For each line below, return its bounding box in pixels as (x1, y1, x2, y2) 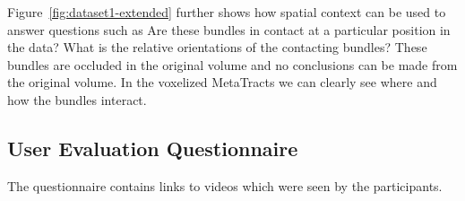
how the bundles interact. (7, 90, 147, 109)
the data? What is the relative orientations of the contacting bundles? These (7, 38, 427, 57)
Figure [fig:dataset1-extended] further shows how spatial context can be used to (7, 3, 446, 21)
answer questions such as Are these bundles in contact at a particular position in (7, 20, 451, 39)
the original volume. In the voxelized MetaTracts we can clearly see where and (7, 73, 437, 92)
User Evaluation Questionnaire (7, 134, 298, 162)
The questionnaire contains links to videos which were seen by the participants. (7, 176, 443, 195)
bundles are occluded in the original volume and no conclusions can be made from (7, 55, 458, 74)
